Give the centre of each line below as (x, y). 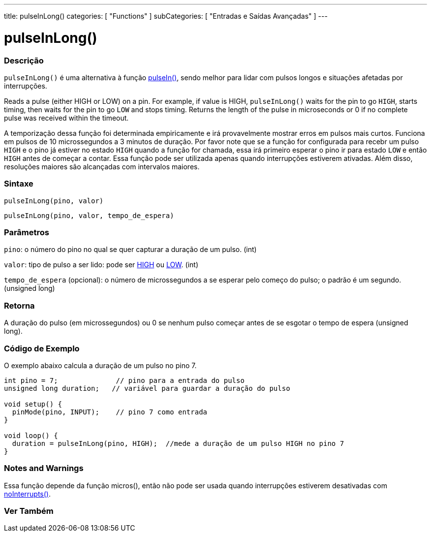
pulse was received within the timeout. (66, 118)
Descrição (24, 60)
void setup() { (33, 404)
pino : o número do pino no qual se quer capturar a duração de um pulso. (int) (130, 250)
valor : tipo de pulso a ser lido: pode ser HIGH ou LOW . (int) (101, 265)
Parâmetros (27, 232)
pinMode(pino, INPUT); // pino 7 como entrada (110, 412)
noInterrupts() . (28, 494)
